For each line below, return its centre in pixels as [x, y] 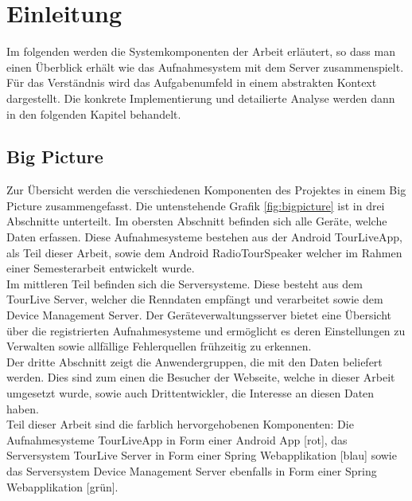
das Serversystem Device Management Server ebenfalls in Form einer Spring [192, 470]
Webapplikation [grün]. [62, 486]
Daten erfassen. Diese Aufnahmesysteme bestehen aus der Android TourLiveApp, [204, 237]
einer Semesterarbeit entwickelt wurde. [101, 268]
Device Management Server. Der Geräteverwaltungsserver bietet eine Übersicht [199, 315]
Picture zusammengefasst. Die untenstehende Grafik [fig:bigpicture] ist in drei [196, 205]
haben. [23, 408]
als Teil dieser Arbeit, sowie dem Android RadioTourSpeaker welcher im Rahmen [204, 252]
